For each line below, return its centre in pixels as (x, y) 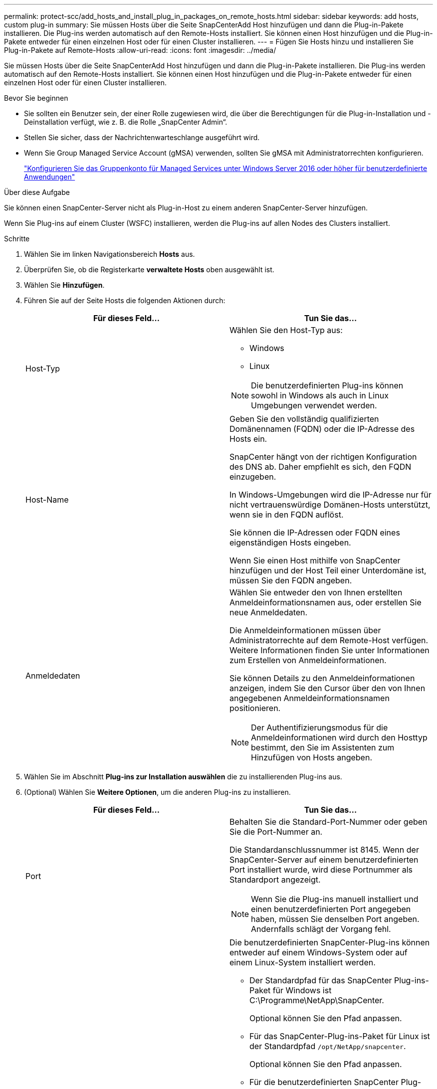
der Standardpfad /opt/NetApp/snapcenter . (328, 1046)
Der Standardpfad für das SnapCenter (321, 980)
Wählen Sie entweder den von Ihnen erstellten (316, 592)
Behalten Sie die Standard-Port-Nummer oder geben (328, 822)
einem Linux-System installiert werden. (303, 962)
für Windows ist (302, 990)
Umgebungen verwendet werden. (314, 405)
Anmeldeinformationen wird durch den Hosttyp (339, 737)
